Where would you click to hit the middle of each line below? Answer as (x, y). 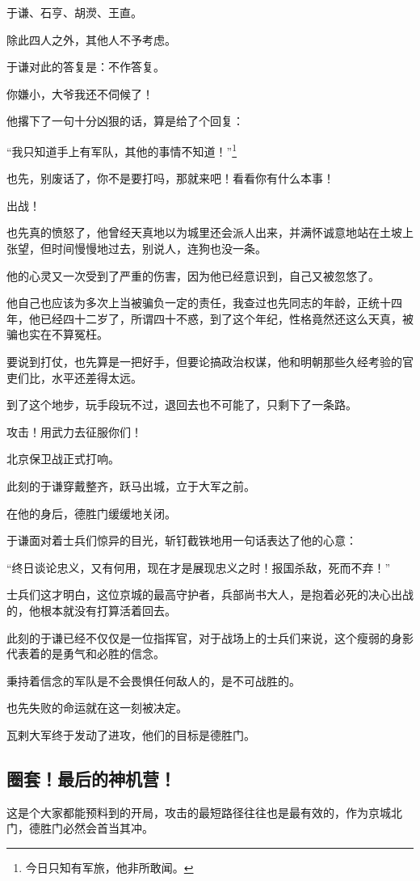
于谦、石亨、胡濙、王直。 (74, 12)
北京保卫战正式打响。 (63, 459)
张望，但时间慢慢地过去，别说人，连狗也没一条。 (136, 248)
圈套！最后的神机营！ (91, 778)
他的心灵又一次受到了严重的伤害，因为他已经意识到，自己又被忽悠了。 (193, 275)
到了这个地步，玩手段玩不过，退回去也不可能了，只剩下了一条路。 (182, 405)
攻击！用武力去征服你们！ (74, 431)
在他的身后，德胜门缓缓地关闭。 (91, 513)
